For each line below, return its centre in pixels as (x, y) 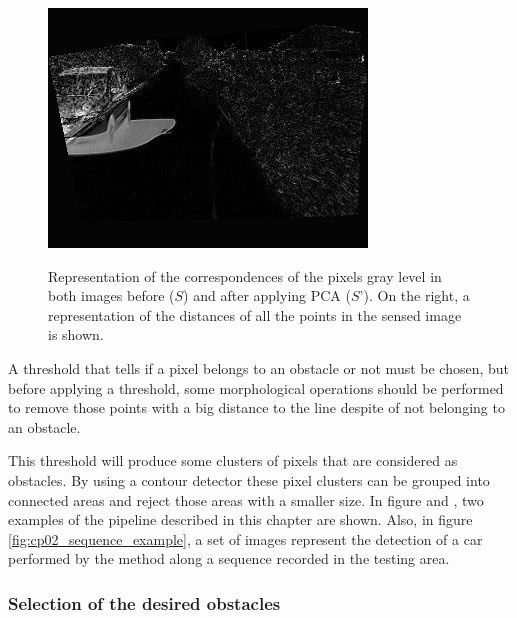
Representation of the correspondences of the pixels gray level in (245, 275)
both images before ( (111, 295)
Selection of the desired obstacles (144, 602)
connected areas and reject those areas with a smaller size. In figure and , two (246, 499)
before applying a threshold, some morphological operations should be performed (256, 387)
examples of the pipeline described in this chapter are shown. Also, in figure (240, 519)
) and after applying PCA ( (267, 295)
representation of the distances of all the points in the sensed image (255, 314)
